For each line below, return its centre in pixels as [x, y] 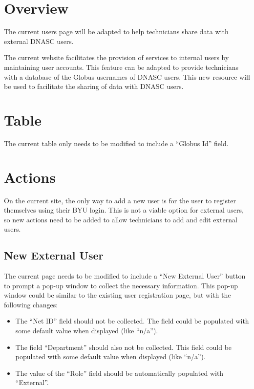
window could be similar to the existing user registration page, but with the [117, 295]
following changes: [31, 304]
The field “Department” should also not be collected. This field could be [124, 347]
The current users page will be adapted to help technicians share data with [116, 32]
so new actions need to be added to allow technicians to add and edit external [121, 219]
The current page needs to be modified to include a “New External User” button [125, 276]
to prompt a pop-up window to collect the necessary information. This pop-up [121, 285]
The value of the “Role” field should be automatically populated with [119, 373]
